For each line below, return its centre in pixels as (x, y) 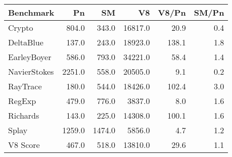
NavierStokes (31, 71)
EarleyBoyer (30, 57)
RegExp (22, 101)
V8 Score (24, 145)
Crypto (21, 28)
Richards (24, 115)
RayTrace (25, 86)
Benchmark (31, 12)
